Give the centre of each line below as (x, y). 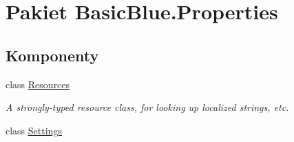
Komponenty (52, 55)
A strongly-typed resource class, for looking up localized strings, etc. (147, 107)
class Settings (34, 130)
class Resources (38, 84)
